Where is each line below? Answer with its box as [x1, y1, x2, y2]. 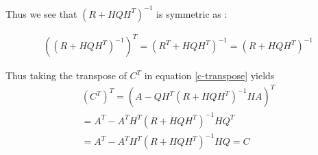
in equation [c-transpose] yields [144, 68, 275, 83]
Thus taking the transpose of [5, 68, 127, 83]
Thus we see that [5, 6, 77, 20]
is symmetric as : [156, 6, 228, 20]
